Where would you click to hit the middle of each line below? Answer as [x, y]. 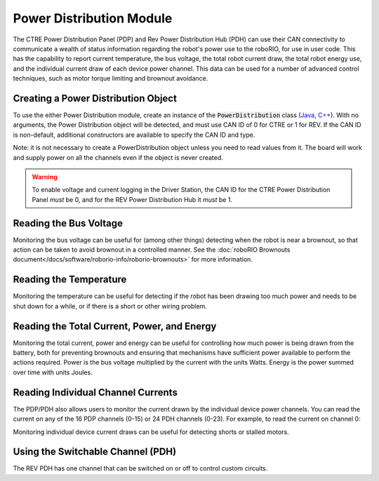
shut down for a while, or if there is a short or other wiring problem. [110, 306]
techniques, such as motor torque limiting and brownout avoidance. [111, 79]
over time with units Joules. [53, 372]
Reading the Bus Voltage [68, 223]
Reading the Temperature [70, 279]
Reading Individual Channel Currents [95, 392]
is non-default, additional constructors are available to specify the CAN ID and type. [134, 135]
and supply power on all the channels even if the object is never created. [118, 157]
